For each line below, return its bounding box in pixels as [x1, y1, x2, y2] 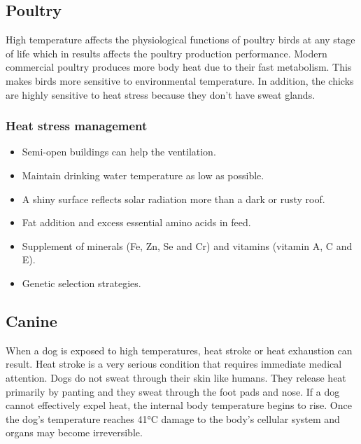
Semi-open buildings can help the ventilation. [22, 144, 216, 159]
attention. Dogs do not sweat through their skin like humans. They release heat [6, 370, 346, 384]
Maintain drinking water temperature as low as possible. [22, 167, 264, 182]
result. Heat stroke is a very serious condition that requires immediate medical [6, 356, 342, 371]
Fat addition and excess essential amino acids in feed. [22, 215, 251, 230]
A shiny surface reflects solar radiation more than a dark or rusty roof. [22, 191, 325, 206]
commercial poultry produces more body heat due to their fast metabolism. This [6, 60, 352, 74]
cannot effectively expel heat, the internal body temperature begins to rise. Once [6, 398, 352, 412]
